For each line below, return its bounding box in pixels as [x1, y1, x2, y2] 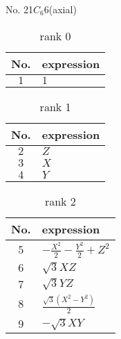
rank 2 [44, 192, 76, 209]
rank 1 [39, 98, 71, 115]
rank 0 [39, 27, 71, 44]
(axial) [48, 2, 77, 16]
